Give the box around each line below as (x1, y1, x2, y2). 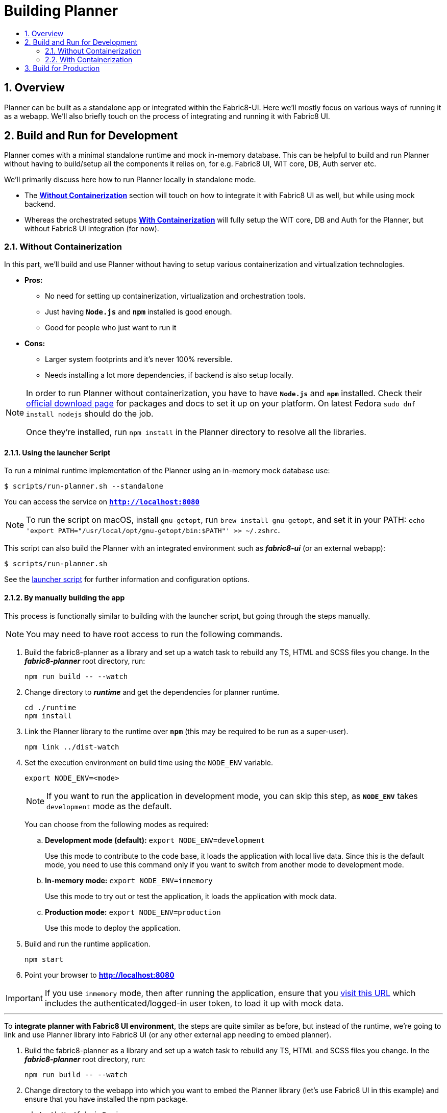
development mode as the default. (46, 801, 172, 811)
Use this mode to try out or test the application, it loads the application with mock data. (45, 891, 337, 901)
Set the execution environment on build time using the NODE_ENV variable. (24, 758, 273, 767)
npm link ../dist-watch (24, 742, 119, 751)
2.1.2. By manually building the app (4, 593, 125, 602)
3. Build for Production (24, 63, 100, 72)
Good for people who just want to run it (45, 323, 177, 332)
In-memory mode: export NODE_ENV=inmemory (45, 876, 213, 885)
